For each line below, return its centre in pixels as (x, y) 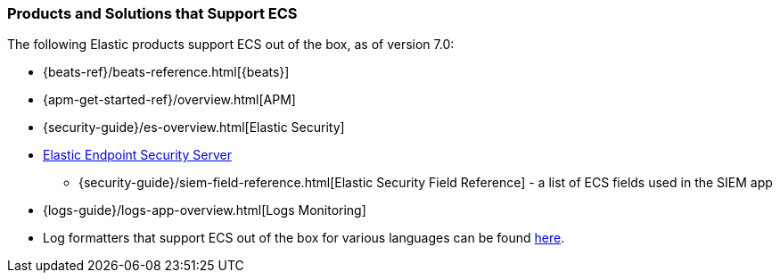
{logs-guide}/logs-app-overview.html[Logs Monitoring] (205, 210)
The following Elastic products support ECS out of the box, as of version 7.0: (231, 45)
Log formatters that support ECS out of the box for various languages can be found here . (304, 238)
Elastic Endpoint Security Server (137, 155)
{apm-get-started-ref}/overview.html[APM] (169, 100)
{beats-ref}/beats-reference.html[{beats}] (166, 72)
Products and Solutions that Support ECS (152, 13)
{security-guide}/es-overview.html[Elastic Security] (194, 128)
